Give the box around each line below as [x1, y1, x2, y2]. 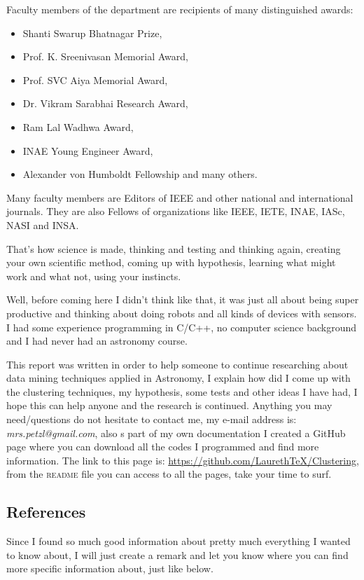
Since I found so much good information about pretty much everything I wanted [6, 534, 351, 548]
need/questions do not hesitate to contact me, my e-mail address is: [6, 412, 297, 427]
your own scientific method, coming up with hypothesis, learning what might [6, 255, 336, 270]
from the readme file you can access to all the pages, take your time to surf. [6, 467, 332, 481]
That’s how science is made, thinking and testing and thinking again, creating [6, 241, 341, 256]
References [6, 501, 86, 523]
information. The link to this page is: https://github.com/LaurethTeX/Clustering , [6, 453, 359, 467]
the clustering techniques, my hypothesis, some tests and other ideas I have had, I [6, 384, 358, 399]
